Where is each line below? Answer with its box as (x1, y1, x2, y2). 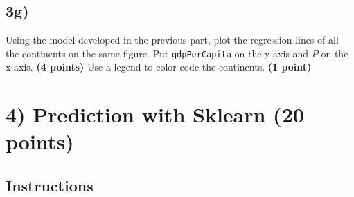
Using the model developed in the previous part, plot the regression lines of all (6, 32, 339, 47)
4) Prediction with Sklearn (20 (6, 100, 304, 129)
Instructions (6, 175, 94, 196)
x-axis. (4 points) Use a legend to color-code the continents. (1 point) (6, 59, 312, 74)
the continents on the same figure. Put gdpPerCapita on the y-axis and (6, 46, 309, 60)
